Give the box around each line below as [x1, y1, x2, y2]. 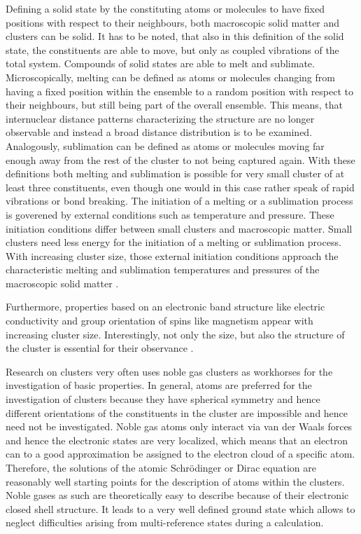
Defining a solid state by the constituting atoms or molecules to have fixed [6, 1, 325, 15]
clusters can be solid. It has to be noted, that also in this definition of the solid [6, 29, 344, 43]
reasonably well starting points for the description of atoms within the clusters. [6, 474, 345, 488]
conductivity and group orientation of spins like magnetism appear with [6, 313, 313, 328]
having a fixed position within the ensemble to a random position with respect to [6, 83, 354, 98]
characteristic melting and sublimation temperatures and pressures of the [6, 262, 320, 277]
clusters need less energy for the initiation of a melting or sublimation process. [6, 235, 341, 249]
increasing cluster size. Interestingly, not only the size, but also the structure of [6, 327, 345, 341]
